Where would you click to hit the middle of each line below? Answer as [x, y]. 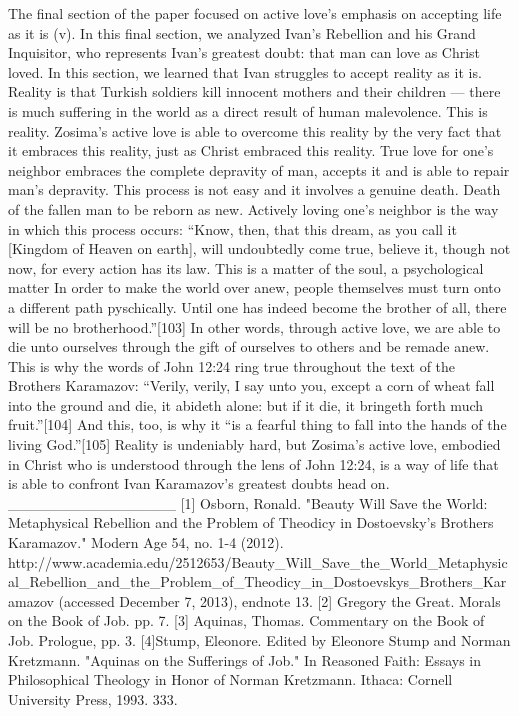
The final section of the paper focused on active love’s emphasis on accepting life [255, 13]
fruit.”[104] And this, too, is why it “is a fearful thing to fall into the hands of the [257, 424]
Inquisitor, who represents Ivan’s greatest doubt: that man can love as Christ [244, 52]
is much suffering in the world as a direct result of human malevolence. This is [248, 110]
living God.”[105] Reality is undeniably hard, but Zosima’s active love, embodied [254, 444]
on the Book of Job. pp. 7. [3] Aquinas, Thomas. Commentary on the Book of [246, 620]
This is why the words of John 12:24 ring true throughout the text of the [232, 365]
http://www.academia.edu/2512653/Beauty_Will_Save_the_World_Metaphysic [258, 561]
